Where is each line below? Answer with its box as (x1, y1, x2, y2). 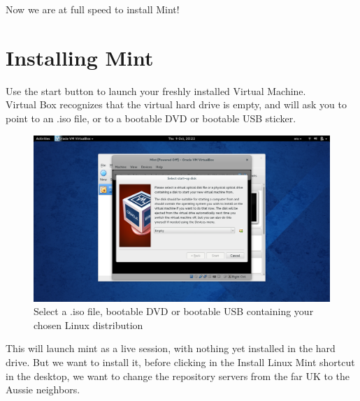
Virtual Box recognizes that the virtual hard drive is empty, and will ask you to (6, 97, 347, 112)
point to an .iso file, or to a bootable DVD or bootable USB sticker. (6, 110, 296, 125)
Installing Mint (6, 43, 154, 71)
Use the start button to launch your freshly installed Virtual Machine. (6, 83, 306, 98)
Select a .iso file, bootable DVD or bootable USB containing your (34, 304, 314, 319)
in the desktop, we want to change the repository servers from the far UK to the (6, 368, 350, 383)
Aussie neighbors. (6, 382, 80, 397)
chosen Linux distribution (34, 317, 143, 332)
